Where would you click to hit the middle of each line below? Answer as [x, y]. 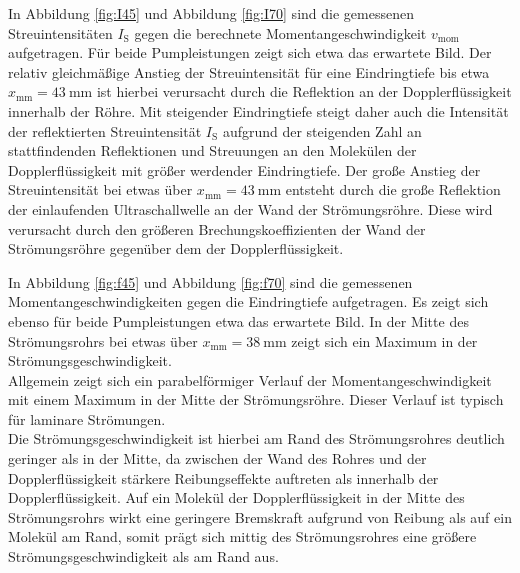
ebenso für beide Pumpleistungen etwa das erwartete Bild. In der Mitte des [238, 320]
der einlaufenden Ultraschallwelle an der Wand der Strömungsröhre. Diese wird [250, 208]
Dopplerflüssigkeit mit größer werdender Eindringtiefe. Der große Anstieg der [244, 169]
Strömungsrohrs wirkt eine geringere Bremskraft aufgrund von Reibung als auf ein [260, 516]
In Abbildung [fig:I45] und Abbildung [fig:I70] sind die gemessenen [211, 13]
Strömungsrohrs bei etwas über [103, 340]
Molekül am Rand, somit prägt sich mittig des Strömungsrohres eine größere [242, 536]
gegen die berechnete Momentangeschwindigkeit [280, 32]
